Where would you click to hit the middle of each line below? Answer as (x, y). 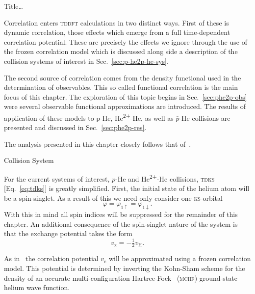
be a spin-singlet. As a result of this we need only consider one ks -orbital (113, 198)
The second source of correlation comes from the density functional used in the (123, 77)
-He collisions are (205, 118)
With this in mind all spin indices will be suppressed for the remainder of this (121, 214)
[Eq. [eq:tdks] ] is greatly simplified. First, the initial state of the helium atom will (127, 188)
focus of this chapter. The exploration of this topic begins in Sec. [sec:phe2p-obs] (126, 96)
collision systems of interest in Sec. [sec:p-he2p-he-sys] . (86, 61)
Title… (13, 6)
